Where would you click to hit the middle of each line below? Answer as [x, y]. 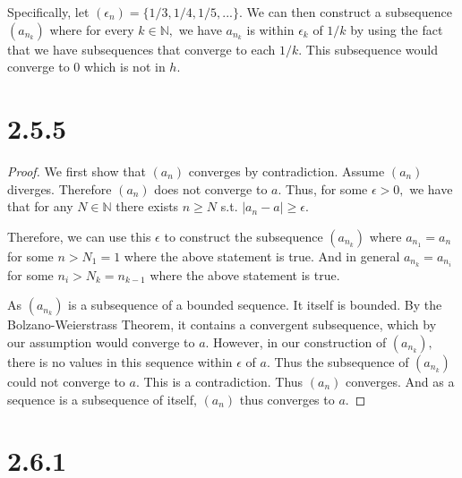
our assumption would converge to [101, 341]
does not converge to [211, 188]
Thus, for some [327, 188]
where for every [92, 29]
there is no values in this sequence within [120, 361]
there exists [147, 206]
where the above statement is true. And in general [262, 256]
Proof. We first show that [77, 171]
